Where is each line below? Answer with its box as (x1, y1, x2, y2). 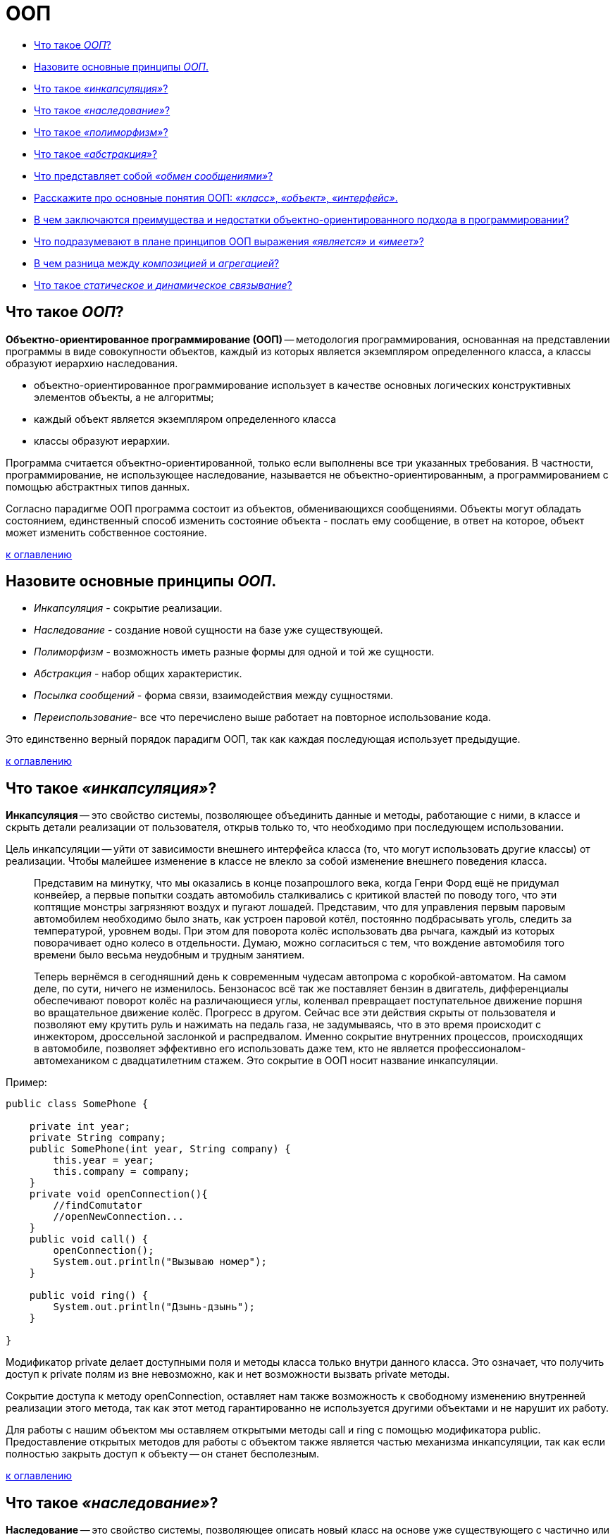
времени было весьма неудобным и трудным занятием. (34, 949, 305, 961)
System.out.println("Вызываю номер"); (53, 1256, 267, 1268)
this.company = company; (53, 1166, 190, 1178)
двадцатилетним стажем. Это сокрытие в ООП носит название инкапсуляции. (120, 1054, 499, 1067)
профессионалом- (437, 1042, 526, 1055)
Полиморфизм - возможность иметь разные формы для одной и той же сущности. (34, 646, 435, 658)
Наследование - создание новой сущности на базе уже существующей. (34, 624, 383, 636)
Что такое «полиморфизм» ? (34, 125, 168, 138)
